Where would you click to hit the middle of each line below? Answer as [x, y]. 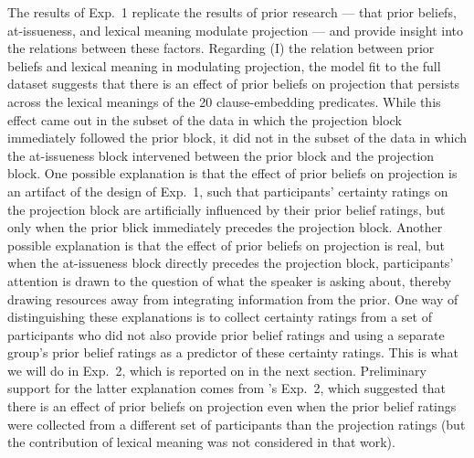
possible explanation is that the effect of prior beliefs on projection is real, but [226, 245]
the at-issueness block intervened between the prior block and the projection [221, 155]
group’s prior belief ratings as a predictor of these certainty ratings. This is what [233, 352]
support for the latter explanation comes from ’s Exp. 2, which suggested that [226, 388]
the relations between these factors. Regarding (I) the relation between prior [221, 48]
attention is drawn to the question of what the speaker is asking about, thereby [230, 280]
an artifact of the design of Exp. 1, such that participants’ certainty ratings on [228, 191]
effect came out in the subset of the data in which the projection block [205, 119]
